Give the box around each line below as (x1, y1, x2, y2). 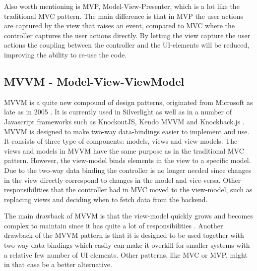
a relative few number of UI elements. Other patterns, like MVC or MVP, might (4, 249, 248, 260)
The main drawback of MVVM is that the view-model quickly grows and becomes (4, 211, 253, 221)
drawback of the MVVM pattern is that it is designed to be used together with (4, 230, 244, 240)
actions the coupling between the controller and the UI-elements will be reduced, (4, 40, 250, 50)
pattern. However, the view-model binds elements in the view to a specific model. (4, 155, 251, 165)
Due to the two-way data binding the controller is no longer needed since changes (4, 164, 252, 175)
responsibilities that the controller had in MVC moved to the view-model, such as (4, 184, 253, 195)
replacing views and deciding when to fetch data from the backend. (4, 194, 208, 204)
